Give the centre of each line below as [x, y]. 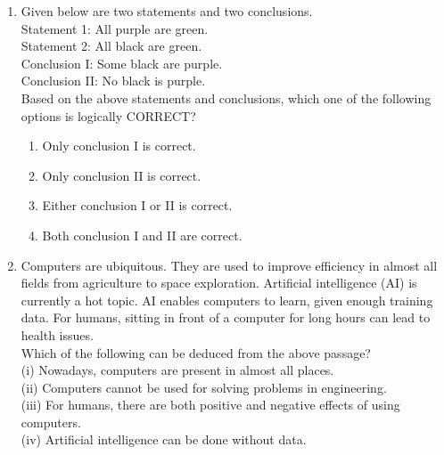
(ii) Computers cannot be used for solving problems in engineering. [204, 387]
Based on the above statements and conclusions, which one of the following [226, 97]
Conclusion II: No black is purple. [113, 81]
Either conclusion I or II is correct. [137, 205]
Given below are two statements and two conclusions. [167, 11]
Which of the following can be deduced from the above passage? [196, 352]
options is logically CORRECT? [108, 115]
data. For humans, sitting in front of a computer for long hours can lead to [226, 317]
